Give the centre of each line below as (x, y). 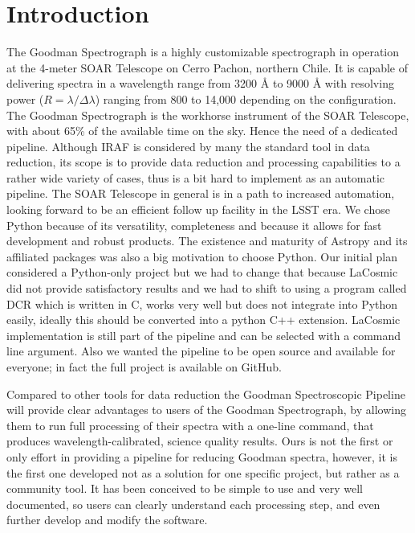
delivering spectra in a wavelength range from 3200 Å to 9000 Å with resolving (200, 83)
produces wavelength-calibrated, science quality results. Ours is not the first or (200, 441)
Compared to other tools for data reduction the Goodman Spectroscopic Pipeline (206, 394)
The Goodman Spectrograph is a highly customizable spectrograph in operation (203, 52)
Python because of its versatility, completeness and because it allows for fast (194, 225)
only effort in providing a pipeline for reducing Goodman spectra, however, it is (202, 456)
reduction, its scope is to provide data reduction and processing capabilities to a (203, 162)
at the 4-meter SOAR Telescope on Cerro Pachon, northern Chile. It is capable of (207, 67)
